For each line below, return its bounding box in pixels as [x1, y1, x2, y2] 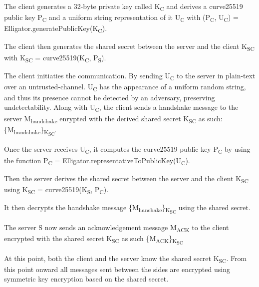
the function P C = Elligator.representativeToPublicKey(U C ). [4, 155, 190, 167]
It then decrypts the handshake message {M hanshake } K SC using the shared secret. [4, 202, 251, 216]
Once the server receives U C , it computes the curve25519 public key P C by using [4, 144, 251, 156]
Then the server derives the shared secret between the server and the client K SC [4, 173, 249, 185]
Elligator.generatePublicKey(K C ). [4, 23, 107, 35]
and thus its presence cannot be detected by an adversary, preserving [4, 92, 215, 102]
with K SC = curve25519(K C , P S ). [4, 52, 106, 64]
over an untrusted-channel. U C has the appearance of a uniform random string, [4, 81, 246, 93]
